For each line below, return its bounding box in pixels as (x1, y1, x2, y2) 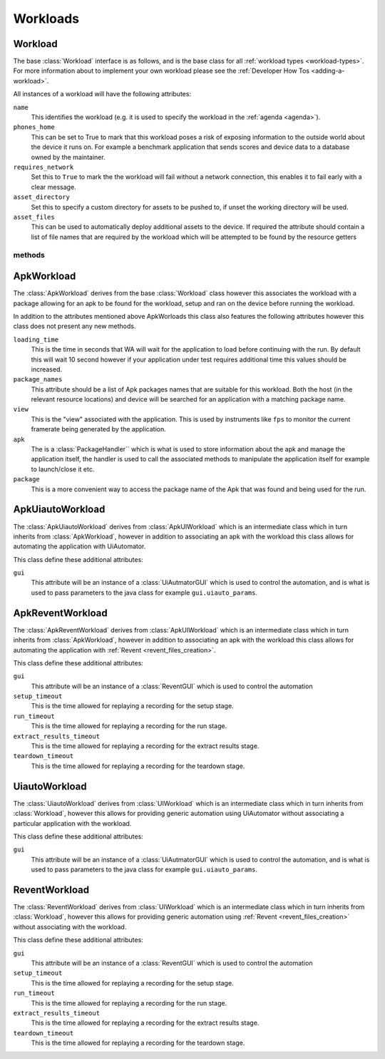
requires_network (13, 163, 74, 171)
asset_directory (13, 193, 71, 201)
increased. (31, 364, 63, 374)
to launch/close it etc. (31, 464, 95, 474)
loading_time (13, 335, 59, 344)
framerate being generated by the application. (31, 425, 167, 434)
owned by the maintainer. (31, 153, 106, 161)
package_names (13, 375, 63, 384)
